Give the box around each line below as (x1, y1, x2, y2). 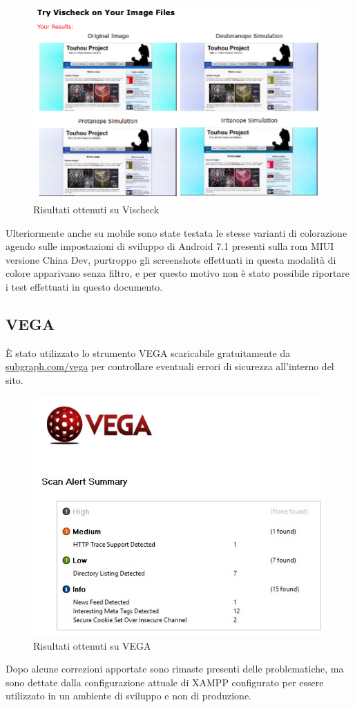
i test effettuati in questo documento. (6, 280, 163, 294)
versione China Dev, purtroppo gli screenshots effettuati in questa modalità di (6, 252, 336, 267)
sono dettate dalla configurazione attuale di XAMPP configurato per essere (6, 675, 324, 689)
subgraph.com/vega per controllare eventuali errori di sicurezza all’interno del (6, 359, 334, 374)
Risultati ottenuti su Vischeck (33, 202, 160, 217)
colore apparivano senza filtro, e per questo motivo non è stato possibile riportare (6, 266, 350, 280)
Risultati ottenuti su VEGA (33, 638, 151, 652)
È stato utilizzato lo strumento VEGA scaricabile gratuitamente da (6, 345, 291, 360)
